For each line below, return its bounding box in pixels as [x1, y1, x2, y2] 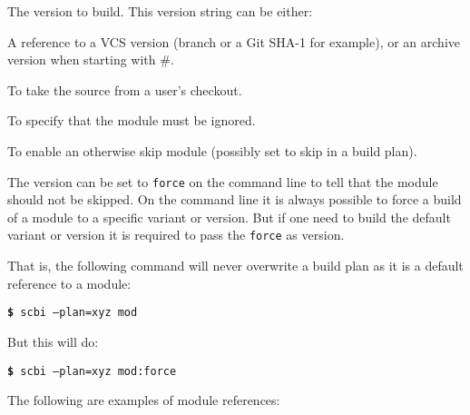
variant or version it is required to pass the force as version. [7, 225, 345, 244]
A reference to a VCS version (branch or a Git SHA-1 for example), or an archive [7, 32, 461, 51]
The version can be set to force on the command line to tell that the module [7, 172, 438, 191]
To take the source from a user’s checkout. [7, 80, 242, 99]
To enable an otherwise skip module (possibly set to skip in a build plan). [7, 141, 417, 160]
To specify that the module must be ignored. [7, 111, 256, 130]
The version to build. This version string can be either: [7, 2, 313, 20]
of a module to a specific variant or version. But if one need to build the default [7, 207, 451, 226]
